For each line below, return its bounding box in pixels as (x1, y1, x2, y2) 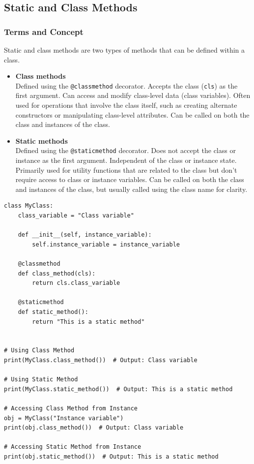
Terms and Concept (4, 25, 84, 37)
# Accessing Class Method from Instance (4, 404, 138, 412)
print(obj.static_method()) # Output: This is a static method (4, 453, 219, 460)
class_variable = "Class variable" (18, 212, 134, 219)
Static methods (15, 135, 68, 146)
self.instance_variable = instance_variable (32, 241, 180, 248)
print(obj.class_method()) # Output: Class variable (4, 424, 184, 432)
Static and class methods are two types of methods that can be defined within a (4, 45, 245, 55)
